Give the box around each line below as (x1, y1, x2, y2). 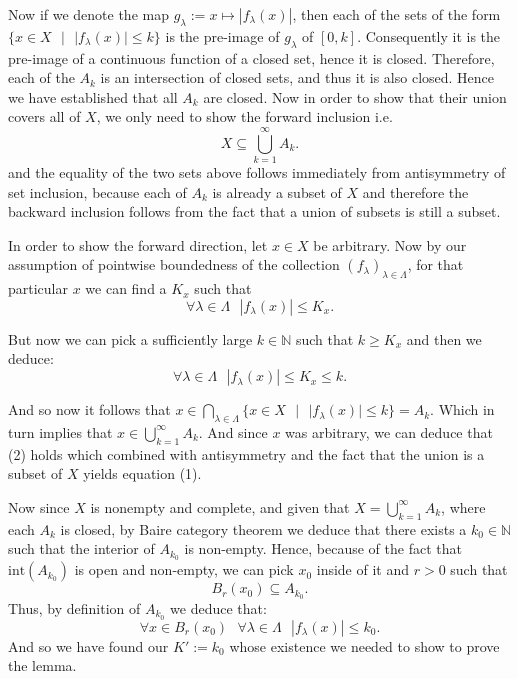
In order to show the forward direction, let (8, 234, 268, 255)
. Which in (430, 399, 495, 420)
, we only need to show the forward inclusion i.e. (96, 106, 393, 127)
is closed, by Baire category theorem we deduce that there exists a (60, 518, 467, 539)
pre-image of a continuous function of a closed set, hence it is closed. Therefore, (8, 47, 495, 68)
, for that (407, 254, 464, 275)
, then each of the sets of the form (292, 4, 501, 24)
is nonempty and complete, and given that (90, 496, 350, 517)
